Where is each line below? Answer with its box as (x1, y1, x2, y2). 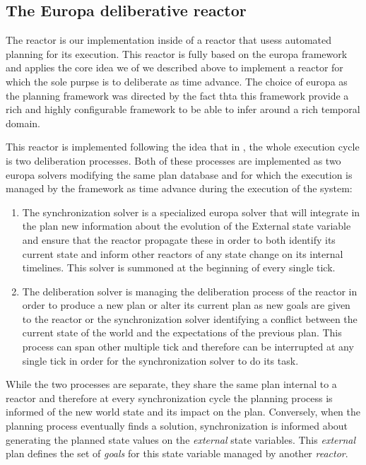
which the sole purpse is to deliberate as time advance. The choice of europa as (6, 73, 348, 88)
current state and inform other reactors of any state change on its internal (22, 246, 343, 261)
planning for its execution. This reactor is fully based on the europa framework (6, 46, 348, 61)
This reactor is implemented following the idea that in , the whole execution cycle (6, 139, 360, 154)
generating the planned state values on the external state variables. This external (6, 432, 355, 447)
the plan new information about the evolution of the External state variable (22, 218, 351, 233)
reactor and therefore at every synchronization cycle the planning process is (6, 390, 333, 405)
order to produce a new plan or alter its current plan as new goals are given (22, 298, 350, 312)
